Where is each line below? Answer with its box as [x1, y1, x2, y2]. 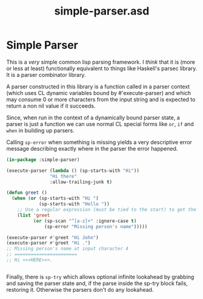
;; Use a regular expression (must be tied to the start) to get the [17, 207, 197, 213]
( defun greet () [6, 189, 47, 196]
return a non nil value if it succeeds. [6, 102, 96, 110]
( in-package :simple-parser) [6, 156, 80, 163]
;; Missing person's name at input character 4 [6, 246, 129, 252]
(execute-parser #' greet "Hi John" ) [6, 234, 99, 240]
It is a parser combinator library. [6, 71, 86, 78]
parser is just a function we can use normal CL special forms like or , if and [6, 120, 194, 128]
